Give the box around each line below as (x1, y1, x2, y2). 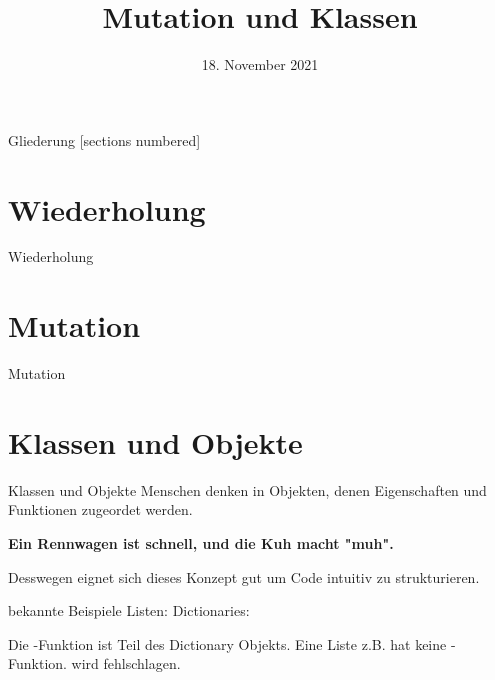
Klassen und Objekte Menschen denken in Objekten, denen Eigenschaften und (8, 479, 487, 500)
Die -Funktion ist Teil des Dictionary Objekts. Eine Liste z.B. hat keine (8, 633, 447, 654)
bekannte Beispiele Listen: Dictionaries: (8, 600, 250, 621)
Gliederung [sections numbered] (8, 129, 201, 150)
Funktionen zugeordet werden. (8, 499, 193, 520)
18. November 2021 (201, 54, 319, 75)
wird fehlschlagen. (71, 653, 181, 674)
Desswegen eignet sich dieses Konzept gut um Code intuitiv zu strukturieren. (8, 566, 480, 587)
